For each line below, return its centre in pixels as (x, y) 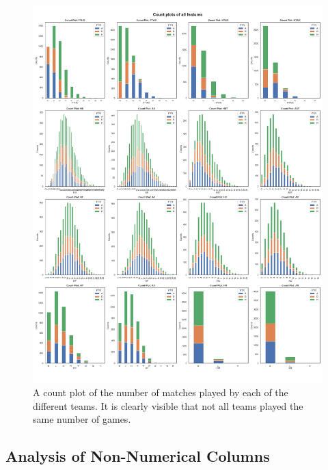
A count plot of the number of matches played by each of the (161, 392)
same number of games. (82, 419)
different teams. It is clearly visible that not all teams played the (168, 405)
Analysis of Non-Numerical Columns (138, 456)
